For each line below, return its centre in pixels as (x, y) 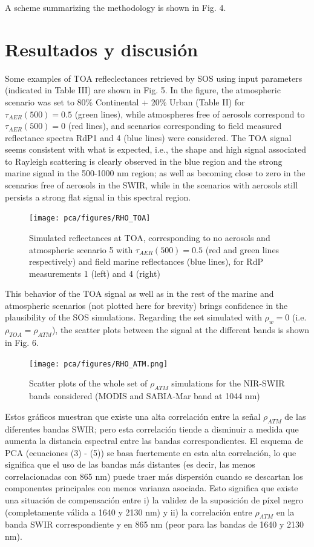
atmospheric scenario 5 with (81, 249)
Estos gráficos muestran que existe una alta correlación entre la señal (133, 416)
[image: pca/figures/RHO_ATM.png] (99, 364)
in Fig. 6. (22, 343)
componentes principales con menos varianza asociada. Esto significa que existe (152, 488)
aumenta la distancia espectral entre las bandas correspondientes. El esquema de (154, 441)
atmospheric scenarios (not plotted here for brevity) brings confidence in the (146, 305)
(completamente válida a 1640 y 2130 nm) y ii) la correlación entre (129, 512)
